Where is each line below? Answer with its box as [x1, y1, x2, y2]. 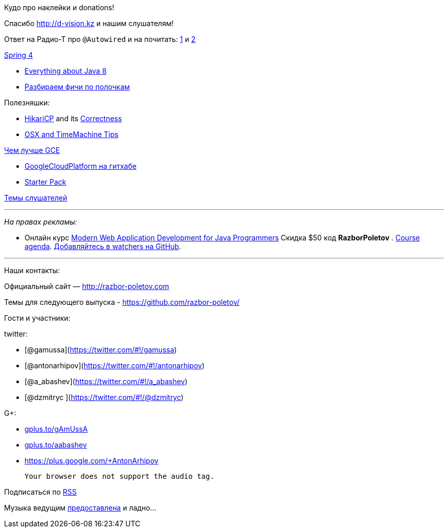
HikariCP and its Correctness [25, 114, 122, 123]
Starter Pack [25, 178, 66, 186]
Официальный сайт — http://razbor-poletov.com [4, 282, 169, 291]
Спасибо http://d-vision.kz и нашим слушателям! [4, 19, 174, 28]
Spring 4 [4, 51, 33, 59]
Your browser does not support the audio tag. [25, 472, 214, 480]
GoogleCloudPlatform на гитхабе [25, 162, 137, 170]
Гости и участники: [4, 314, 71, 322]
